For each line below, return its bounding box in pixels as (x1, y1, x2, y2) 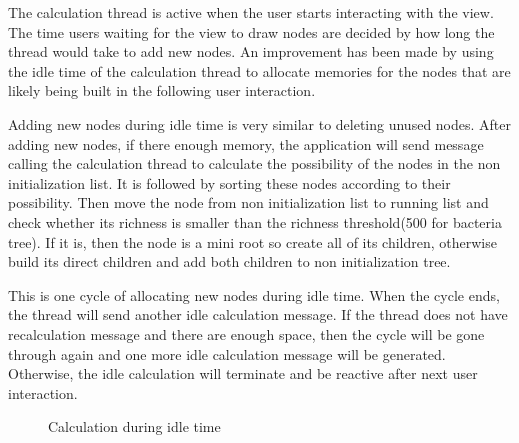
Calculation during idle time (48, 416, 221, 437)
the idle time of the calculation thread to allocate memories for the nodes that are (8, 60, 511, 81)
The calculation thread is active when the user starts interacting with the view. (8, 2, 494, 22)
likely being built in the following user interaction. (8, 80, 316, 101)
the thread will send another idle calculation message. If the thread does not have (8, 304, 508, 325)
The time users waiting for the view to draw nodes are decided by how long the (8, 21, 495, 42)
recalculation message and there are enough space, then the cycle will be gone (8, 323, 485, 344)
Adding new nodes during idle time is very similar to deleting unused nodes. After (8, 113, 512, 134)
